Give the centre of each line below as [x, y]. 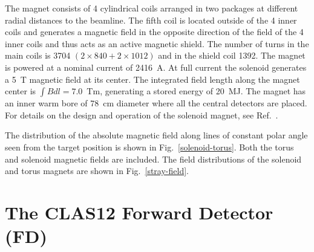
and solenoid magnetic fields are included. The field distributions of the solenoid [153, 159]
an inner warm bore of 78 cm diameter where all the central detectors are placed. [156, 103]
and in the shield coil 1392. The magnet [232, 55]
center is [21, 91]
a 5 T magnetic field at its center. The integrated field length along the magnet [152, 79]
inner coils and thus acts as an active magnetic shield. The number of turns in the [157, 43]
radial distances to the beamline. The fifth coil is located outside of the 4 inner [151, 20]
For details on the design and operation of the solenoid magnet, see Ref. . [142, 115]
